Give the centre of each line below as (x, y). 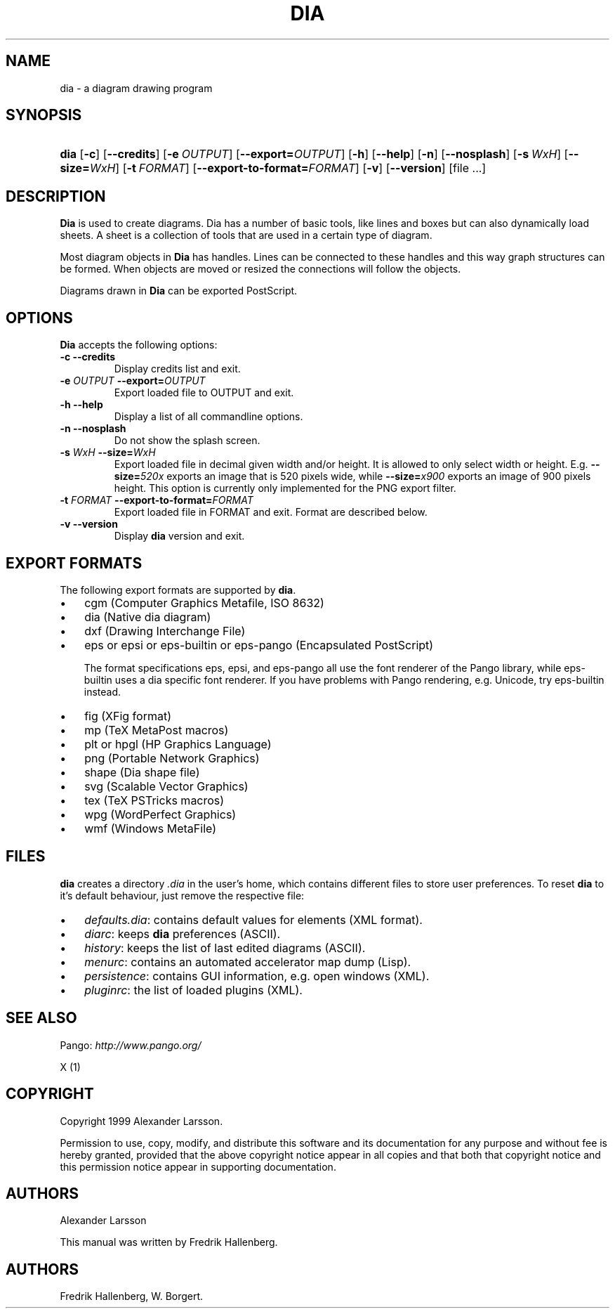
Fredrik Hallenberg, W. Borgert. (132, 1296)
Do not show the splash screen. (187, 441)
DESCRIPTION (56, 196)
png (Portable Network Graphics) (172, 758)
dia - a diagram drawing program (136, 88)
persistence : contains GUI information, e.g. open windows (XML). (257, 976)
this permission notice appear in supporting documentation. (198, 1166)
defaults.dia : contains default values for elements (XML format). (253, 919)
